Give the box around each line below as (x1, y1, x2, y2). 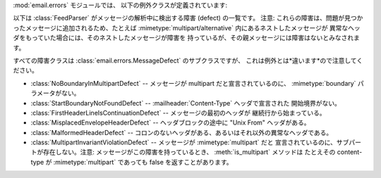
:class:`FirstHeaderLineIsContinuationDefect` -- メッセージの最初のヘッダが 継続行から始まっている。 (30, 108, 326, 117)
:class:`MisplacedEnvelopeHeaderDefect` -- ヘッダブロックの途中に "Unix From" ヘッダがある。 (30, 118, 310, 127)
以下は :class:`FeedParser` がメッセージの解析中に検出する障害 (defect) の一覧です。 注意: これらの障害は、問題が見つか (13, 14, 363, 23)
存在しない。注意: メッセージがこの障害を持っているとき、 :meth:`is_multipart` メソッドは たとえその (42, 148, 336, 156)
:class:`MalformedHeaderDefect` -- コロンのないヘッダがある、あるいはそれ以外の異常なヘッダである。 (30, 128, 333, 136)
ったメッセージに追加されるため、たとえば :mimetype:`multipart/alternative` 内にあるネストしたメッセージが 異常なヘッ (13, 23, 361, 32)
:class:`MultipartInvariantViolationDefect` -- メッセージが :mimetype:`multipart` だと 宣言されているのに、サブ (30, 138, 349, 147)
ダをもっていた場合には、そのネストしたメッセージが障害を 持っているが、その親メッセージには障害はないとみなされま (13, 34, 360, 42)
